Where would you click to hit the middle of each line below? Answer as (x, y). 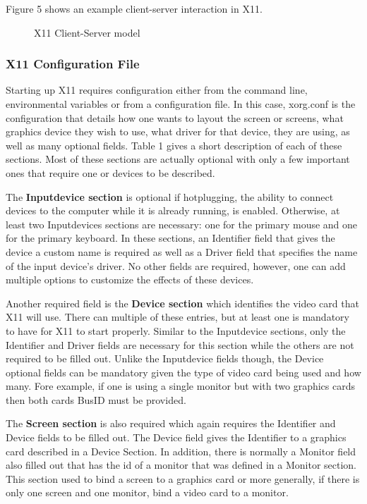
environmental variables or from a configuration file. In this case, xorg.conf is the (181, 104)
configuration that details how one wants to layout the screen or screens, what (175, 117)
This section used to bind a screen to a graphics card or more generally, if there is (183, 478)
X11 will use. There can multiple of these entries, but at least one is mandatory (178, 317)
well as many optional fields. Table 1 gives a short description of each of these (174, 145)
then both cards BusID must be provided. (96, 399)
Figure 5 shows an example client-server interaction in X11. (134, 8)
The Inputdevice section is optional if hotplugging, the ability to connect (170, 196)
